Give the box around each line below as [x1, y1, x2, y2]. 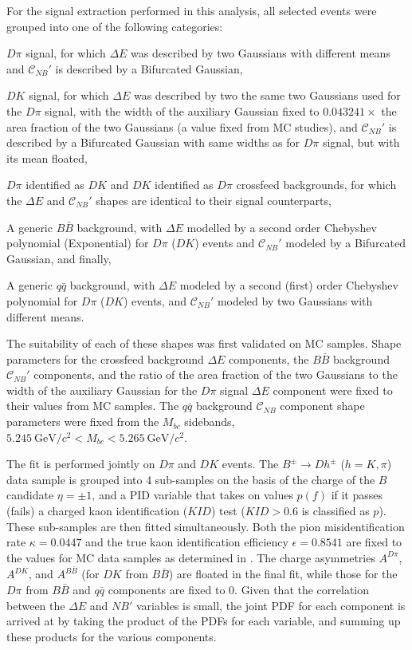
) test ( [210, 502, 245, 519]
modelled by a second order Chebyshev [186, 219, 377, 235]
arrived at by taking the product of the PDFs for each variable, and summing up [6, 613, 401, 629]
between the [6, 597, 65, 613]
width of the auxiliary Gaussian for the [6, 381, 198, 398]
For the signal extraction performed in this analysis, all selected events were [6, 2, 377, 18]
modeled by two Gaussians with [217, 292, 373, 309]
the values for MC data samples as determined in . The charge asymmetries [6, 549, 375, 565]
